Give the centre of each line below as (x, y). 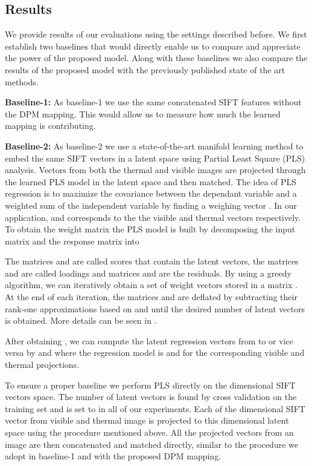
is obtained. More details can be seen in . (81, 320)
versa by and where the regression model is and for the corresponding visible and (155, 353)
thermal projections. (42, 365)
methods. (22, 81)
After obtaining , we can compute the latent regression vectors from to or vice (149, 340)
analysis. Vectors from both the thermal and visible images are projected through (155, 170)
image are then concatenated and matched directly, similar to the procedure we (151, 444)
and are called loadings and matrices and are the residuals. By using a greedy (148, 273)
